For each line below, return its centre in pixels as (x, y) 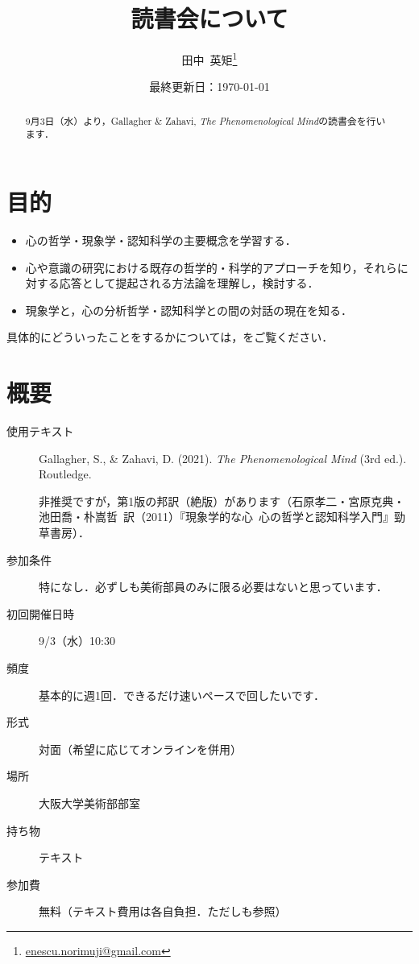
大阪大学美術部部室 (89, 803)
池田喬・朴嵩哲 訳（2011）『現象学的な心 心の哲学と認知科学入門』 (216, 517)
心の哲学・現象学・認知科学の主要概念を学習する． (161, 240)
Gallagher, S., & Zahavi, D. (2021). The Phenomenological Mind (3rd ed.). (223, 458)
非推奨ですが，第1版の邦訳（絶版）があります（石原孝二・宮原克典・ (222, 501)
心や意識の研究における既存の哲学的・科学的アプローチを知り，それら (211, 267)
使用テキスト (40, 431)
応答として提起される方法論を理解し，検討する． (189, 283)
